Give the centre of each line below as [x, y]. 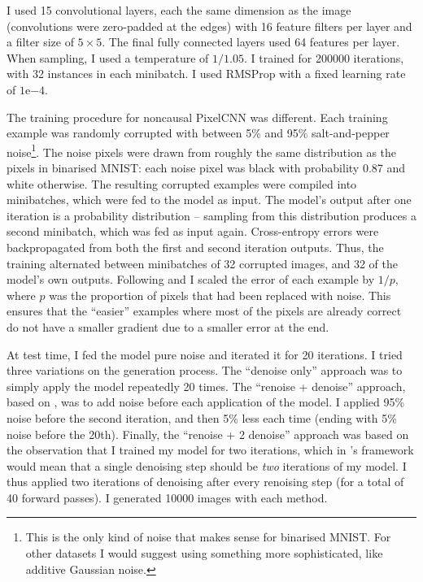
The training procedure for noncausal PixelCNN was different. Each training [197, 117]
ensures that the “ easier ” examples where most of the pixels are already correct [204, 311]
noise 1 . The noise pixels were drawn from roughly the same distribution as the [201, 150]
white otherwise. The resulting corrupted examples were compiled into [182, 183]
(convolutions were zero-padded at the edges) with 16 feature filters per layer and [209, 26]
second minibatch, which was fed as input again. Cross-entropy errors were [193, 231]
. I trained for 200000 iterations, [324, 57]
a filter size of [40, 42]
